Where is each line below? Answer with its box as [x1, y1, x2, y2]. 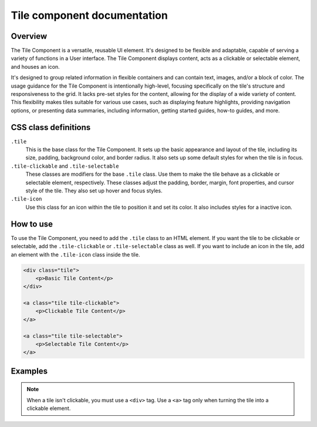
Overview [11, 31, 48, 41]
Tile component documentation [11, 9, 168, 22]
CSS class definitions [11, 122, 91, 132]
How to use [11, 219, 53, 229]
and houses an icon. [11, 63, 60, 70]
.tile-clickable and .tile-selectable [11, 162, 119, 169]
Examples [11, 366, 48, 376]
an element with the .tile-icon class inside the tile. [11, 251, 140, 258]
